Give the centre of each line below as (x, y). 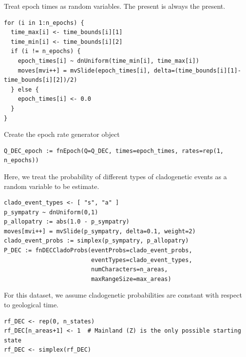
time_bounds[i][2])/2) (41, 80)
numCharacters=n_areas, (129, 270)
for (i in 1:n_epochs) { (44, 23)
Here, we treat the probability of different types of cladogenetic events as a (115, 176)
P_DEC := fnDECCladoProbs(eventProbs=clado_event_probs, (98, 251)
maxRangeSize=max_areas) (131, 279)
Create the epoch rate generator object (62, 134)
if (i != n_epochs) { (46, 51)
